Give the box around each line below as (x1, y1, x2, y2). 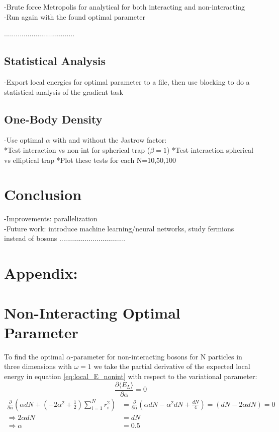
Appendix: (4, 263, 78, 283)
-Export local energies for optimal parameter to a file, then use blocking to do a (4, 76, 250, 87)
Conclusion (4, 184, 82, 205)
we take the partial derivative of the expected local (94, 361, 250, 372)
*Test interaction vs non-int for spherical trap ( (4, 144, 150, 155)
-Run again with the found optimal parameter (4, 11, 146, 22)
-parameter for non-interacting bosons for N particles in (71, 351, 242, 361)
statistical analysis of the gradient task (4, 86, 123, 97)
